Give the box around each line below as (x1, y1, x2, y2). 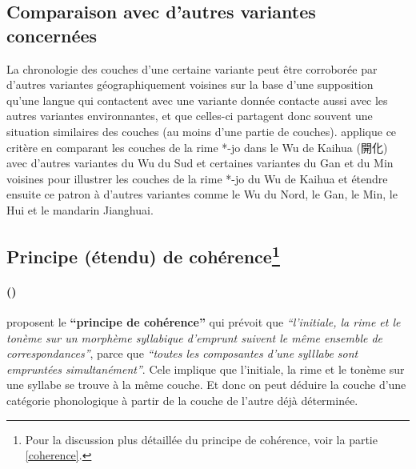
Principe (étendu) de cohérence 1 (6, 240, 280, 268)
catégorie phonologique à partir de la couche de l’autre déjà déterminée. (6, 392, 358, 409)
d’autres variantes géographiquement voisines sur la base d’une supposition (6, 76, 374, 93)
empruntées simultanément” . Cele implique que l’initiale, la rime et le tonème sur (6, 360, 405, 377)
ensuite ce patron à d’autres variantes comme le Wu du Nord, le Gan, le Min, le (6, 186, 398, 202)
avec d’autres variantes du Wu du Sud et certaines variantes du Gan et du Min (6, 154, 394, 171)
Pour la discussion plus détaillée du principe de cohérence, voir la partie (25, 431, 378, 447)
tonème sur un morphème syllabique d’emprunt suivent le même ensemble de (6, 329, 383, 346)
